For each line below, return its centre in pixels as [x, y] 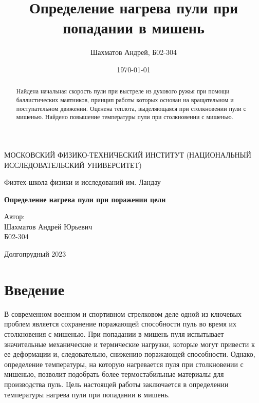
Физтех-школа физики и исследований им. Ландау [82, 182]
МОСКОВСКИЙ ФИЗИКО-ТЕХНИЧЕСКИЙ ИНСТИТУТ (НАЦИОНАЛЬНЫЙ [128, 154]
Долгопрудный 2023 [35, 254]
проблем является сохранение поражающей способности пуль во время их [121, 324]
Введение [34, 289]
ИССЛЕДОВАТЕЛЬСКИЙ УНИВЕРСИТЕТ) [73, 165]
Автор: [15, 216]
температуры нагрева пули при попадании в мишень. [87, 394]
